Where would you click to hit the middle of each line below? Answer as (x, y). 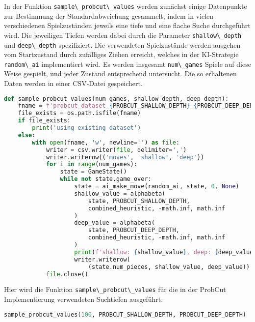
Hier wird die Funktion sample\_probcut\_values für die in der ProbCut (115, 289)
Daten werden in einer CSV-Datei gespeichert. (73, 83)
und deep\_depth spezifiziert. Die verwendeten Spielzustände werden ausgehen (122, 44)
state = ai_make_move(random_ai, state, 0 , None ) (157, 187)
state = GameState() (93, 172)
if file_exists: (44, 121)
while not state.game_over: (106, 179)
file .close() (67, 274)
